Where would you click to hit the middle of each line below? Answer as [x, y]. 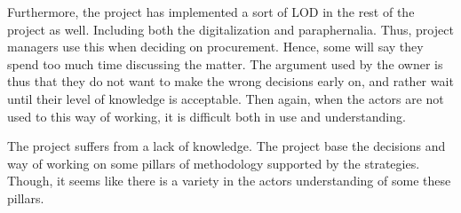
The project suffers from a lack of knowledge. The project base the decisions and [227, 146]
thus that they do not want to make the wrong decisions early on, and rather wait [230, 81]
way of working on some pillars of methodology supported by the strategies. [214, 163]
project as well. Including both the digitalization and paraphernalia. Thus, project [230, 29]
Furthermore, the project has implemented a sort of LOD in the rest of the [211, 12]
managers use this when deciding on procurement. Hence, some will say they [215, 47]
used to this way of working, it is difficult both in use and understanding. [207, 116]
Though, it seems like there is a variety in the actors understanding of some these [229, 181]
